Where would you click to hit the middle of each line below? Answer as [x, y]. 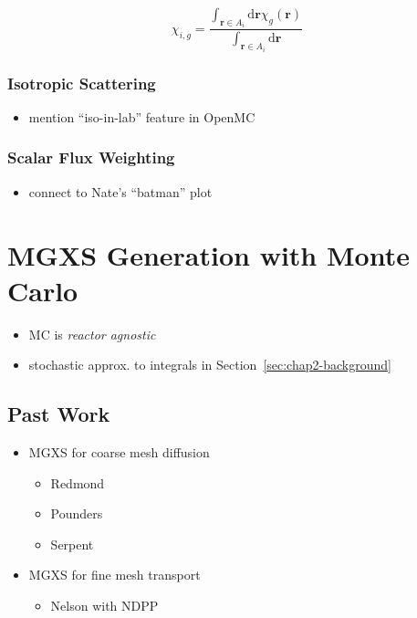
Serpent [72, 544]
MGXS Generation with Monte [208, 254]
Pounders [77, 513]
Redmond [78, 482]
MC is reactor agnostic [92, 334]
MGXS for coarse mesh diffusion [119, 452]
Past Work [59, 414]
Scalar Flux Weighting [91, 157]
